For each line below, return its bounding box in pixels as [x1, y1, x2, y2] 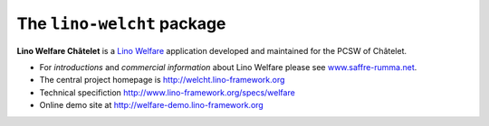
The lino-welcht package [16, 13, 226, 33]
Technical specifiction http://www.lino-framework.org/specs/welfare [39, 86, 296, 98]
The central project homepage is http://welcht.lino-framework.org [39, 75, 285, 85]
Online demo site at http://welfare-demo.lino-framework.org [39, 100, 264, 111]
